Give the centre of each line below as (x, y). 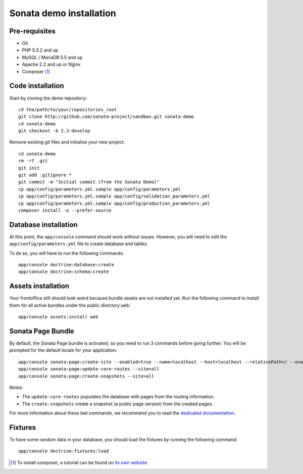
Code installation (37, 86)
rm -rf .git (33, 161)
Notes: (16, 388)
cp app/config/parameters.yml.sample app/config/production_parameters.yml (114, 203)
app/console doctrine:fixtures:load (64, 451)
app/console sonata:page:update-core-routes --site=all (89, 369)
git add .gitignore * (45, 175)
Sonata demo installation (63, 13)
